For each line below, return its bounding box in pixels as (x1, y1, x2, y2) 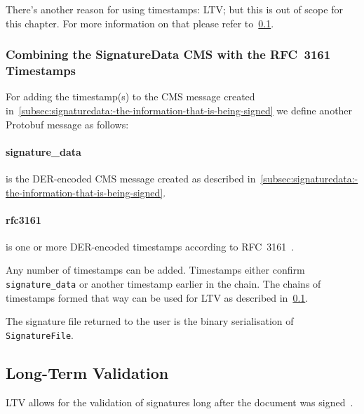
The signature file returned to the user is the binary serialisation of (6, 314, 294, 328)
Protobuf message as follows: (6, 116, 129, 131)
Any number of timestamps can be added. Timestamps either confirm (6, 262, 305, 277)
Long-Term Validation (6, 361, 169, 383)
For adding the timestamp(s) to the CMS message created (6, 89, 255, 104)
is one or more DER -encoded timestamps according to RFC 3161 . (6, 239, 295, 253)
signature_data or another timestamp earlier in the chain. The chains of (6, 276, 321, 291)
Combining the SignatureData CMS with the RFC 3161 (6, 46, 331, 63)
